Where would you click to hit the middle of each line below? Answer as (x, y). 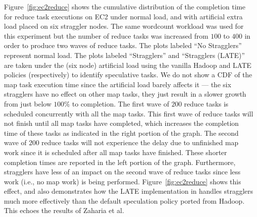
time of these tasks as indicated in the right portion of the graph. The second (121, 133)
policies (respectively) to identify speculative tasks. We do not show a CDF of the (128, 75)
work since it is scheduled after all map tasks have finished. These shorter (116, 152)
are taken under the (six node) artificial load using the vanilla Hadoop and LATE (128, 65)
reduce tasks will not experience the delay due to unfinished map (140, 142)
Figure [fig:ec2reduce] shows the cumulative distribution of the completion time (125, 6)
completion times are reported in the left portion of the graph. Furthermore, (120, 162)
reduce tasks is (206, 103)
